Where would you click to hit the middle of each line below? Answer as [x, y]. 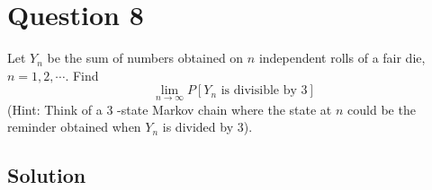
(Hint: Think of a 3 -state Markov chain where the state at [170, 109]
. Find [82, 75]
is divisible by [259, 91]
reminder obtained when [74, 127]
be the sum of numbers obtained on [145, 58]
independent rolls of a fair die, [342, 58]
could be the [382, 109]
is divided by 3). [207, 127]
